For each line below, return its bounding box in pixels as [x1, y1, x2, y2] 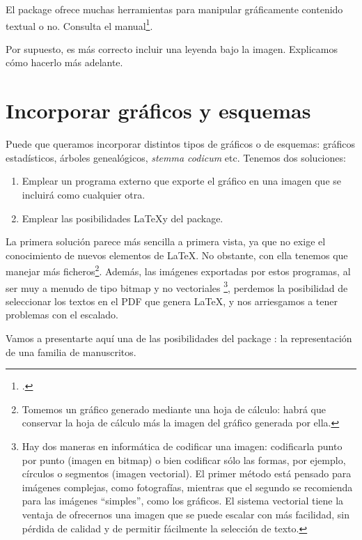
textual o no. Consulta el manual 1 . [6, 16, 153, 33]
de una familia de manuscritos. [6, 344, 136, 359]
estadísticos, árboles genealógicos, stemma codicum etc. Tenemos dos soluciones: [6, 150, 346, 164]
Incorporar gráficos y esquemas [6, 96, 311, 125]
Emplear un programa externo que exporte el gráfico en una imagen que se [22, 173, 342, 188]
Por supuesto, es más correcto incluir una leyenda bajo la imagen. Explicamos [6, 41, 338, 56]
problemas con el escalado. [6, 307, 118, 322]
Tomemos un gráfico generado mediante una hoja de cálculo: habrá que [22, 401, 326, 416]
